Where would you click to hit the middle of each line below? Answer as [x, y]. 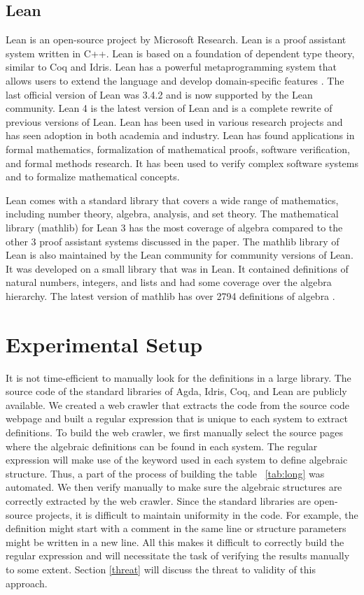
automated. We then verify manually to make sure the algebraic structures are [174, 487]
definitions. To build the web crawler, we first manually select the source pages [174, 432]
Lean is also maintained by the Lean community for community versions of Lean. [180, 255]
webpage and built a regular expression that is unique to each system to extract [177, 418]
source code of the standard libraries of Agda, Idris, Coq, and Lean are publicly [176, 391]
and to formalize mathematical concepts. [93, 177]
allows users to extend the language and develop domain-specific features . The [175, 80]
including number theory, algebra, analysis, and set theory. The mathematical [172, 214]
